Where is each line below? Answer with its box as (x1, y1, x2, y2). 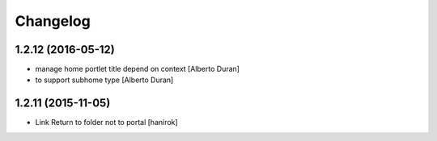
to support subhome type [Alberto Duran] (35, 75, 174, 85)
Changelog (15, 12, 91, 30)
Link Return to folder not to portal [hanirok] (35, 118, 178, 127)
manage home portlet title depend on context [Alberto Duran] (35, 64, 240, 74)
